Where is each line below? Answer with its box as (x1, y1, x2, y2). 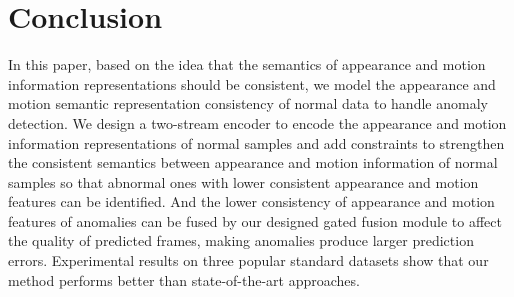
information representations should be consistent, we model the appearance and (8, 73, 496, 94)
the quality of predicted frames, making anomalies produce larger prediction (8, 230, 474, 251)
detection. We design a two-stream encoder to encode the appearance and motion (8, 112, 507, 133)
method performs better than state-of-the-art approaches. (8, 269, 360, 290)
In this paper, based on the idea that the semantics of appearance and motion (8, 54, 486, 75)
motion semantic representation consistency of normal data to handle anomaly (8, 93, 488, 114)
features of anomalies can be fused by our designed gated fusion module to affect (8, 210, 502, 231)
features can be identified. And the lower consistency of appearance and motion (8, 191, 495, 212)
